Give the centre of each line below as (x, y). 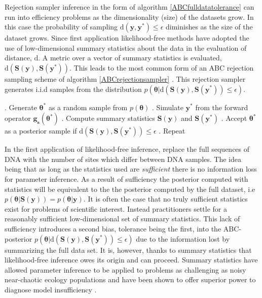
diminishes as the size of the (209, 27)
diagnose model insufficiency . (51, 289)
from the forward (222, 107)
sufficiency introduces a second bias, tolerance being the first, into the (113, 228)
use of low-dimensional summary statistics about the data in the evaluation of (126, 47)
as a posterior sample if (41, 131)
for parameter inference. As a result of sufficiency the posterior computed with (126, 178)
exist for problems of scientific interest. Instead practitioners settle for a (116, 208)
